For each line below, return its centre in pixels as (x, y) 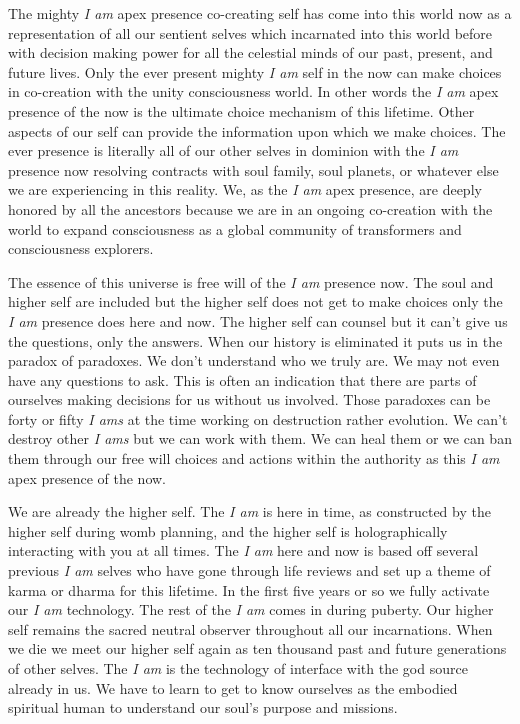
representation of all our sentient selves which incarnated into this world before (250, 32)
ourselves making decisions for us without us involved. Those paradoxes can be (249, 399)
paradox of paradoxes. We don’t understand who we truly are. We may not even (254, 360)
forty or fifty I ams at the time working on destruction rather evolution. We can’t (258, 418)
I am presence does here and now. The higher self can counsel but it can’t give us (258, 320)
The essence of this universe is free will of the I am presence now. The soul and (251, 281)
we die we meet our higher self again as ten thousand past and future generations (257, 648)
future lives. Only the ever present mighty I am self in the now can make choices (255, 71)
